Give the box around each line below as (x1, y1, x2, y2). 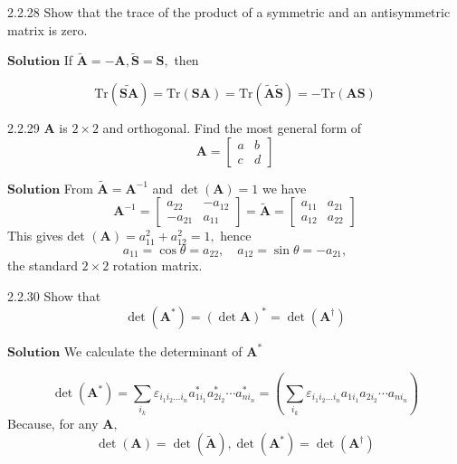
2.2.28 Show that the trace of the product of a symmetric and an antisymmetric (7, 3, 451, 21)
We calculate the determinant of (63, 341, 243, 360)
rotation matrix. (112, 256, 203, 275)
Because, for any (7, 413, 99, 432)
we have (262, 178, 307, 197)
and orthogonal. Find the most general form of (102, 118, 362, 137)
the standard (7, 256, 78, 275)
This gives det (7, 226, 85, 245)
